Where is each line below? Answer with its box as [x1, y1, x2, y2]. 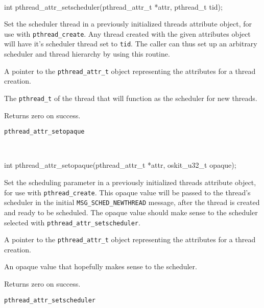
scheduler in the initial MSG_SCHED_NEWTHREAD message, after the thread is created [4, 197, 260, 208]
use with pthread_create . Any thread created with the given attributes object [4, 28, 251, 39]
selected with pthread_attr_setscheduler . [4, 217, 140, 227]
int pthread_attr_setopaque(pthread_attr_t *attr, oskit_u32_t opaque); [4, 160, 236, 170]
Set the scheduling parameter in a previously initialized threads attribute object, [4, 177, 256, 188]
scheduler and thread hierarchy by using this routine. [4, 48, 170, 59]
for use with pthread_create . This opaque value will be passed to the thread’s [4, 187, 251, 197]
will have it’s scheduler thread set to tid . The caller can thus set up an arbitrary [4, 38, 257, 49]
